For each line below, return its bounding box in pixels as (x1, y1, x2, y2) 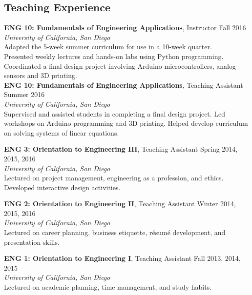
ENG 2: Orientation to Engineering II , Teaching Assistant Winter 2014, (4, 198, 236, 209)
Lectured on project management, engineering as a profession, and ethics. (4, 173, 224, 183)
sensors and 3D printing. (4, 70, 77, 80)
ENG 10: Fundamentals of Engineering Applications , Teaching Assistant (4, 79, 243, 90)
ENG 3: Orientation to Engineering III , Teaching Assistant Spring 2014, (4, 144, 238, 154)
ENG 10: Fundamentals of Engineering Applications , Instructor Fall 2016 (4, 22, 246, 33)
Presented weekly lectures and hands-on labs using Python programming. (4, 51, 224, 61)
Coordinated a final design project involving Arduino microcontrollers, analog (4, 60, 236, 71)
